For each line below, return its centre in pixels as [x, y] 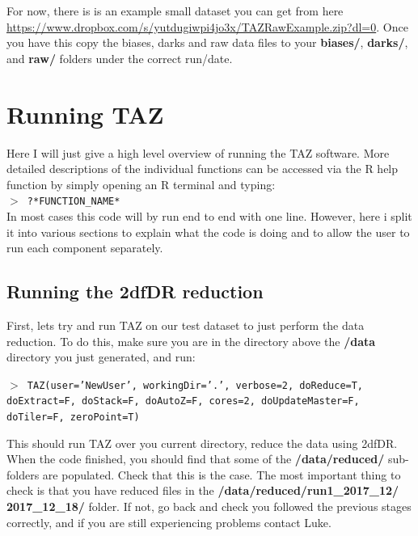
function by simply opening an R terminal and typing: [141, 184]
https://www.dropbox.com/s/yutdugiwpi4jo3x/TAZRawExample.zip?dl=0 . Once [207, 26]
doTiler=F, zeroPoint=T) [73, 418]
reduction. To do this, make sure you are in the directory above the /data [191, 341]
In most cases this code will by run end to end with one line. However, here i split [209, 215]
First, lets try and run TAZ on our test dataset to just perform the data [186, 325]
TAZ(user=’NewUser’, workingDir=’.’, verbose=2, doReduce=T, [195, 385]
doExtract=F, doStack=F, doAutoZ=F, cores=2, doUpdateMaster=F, [183, 401]
